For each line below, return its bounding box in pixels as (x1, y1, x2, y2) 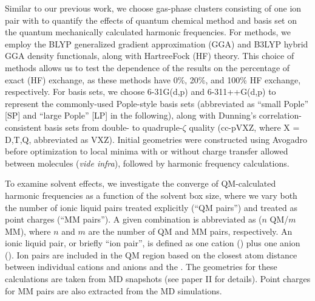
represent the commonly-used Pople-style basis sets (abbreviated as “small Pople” (5, 97, 309, 109)
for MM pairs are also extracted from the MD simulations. (5, 284, 222, 297)
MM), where (5, 224, 51, 237)
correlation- (259, 109, 302, 122)
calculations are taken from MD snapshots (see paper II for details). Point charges (5, 272, 311, 285)
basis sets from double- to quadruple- (44, 120, 183, 133)
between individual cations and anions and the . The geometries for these (5, 260, 277, 273)
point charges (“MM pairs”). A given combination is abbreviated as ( (5, 213, 262, 226)
